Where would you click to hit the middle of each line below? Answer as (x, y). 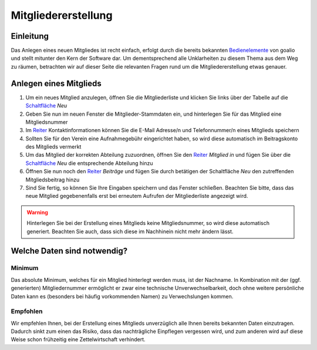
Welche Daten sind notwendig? (69, 251)
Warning (37, 212)
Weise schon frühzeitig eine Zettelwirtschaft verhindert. (78, 339)
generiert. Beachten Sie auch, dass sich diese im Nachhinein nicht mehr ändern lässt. (130, 231)
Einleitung (30, 36)
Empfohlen (27, 311)
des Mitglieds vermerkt (53, 147)
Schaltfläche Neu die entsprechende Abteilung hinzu (89, 163)
